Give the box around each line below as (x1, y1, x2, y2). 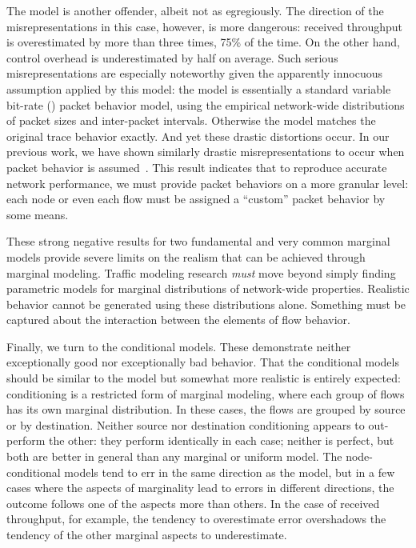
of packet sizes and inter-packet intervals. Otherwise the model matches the (6, 112, 376, 129)
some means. (6, 206, 69, 222)
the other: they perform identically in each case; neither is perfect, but (48, 432, 394, 449)
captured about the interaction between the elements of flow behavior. (6, 311, 350, 328)
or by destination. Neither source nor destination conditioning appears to (6, 416, 365, 433)
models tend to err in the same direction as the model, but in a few (64, 463, 395, 480)
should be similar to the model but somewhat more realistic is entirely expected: (6, 370, 401, 386)
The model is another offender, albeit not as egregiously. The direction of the (6, 2, 384, 18)
